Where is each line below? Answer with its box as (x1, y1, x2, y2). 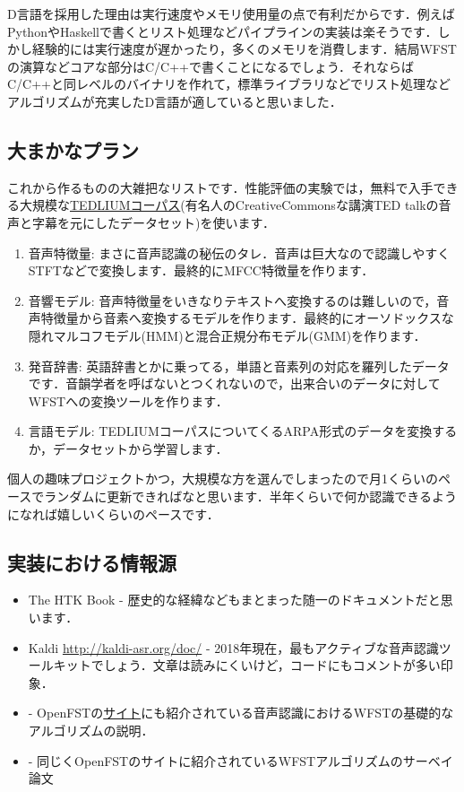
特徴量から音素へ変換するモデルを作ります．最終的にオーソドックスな (40, 309, 454, 327)
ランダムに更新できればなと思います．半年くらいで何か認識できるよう (44, 487, 458, 506)
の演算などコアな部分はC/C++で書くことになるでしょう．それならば (7, 57, 414, 75)
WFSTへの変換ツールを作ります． (28, 391, 228, 410)
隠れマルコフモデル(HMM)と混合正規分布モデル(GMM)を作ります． (28, 326, 426, 344)
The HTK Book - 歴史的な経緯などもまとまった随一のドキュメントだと (28, 590, 441, 609)
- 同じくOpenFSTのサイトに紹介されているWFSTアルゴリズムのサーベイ (28, 751, 453, 770)
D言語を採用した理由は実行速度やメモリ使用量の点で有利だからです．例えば (7, 4, 455, 22)
